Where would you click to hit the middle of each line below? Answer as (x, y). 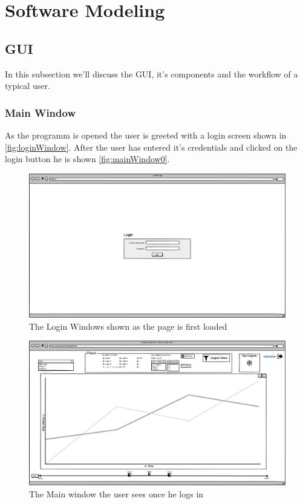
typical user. (28, 86)
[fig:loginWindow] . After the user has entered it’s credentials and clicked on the (151, 147)
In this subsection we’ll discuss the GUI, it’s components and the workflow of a (151, 74)
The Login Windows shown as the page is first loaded (128, 326)
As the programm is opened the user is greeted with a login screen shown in (146, 135)
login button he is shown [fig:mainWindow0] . (87, 159)
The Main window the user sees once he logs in (116, 493)
